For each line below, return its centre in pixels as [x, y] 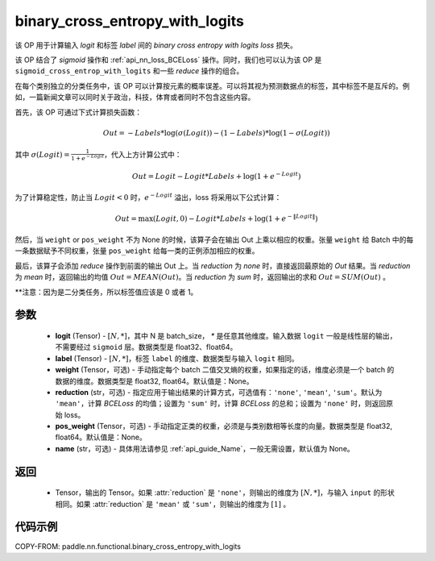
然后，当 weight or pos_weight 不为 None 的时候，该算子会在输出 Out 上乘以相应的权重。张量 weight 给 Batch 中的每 [214, 239]
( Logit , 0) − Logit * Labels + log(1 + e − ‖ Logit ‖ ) [236, 218]
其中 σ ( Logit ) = [42, 154]
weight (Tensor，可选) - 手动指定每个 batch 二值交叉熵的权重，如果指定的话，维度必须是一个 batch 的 [225, 370]
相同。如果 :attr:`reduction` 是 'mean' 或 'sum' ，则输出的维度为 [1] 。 [173, 504]
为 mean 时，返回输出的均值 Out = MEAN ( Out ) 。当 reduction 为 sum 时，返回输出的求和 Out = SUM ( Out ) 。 [203, 277]
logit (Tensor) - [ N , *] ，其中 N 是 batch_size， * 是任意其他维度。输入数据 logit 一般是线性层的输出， [226, 335]
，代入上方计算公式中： [143, 154]
